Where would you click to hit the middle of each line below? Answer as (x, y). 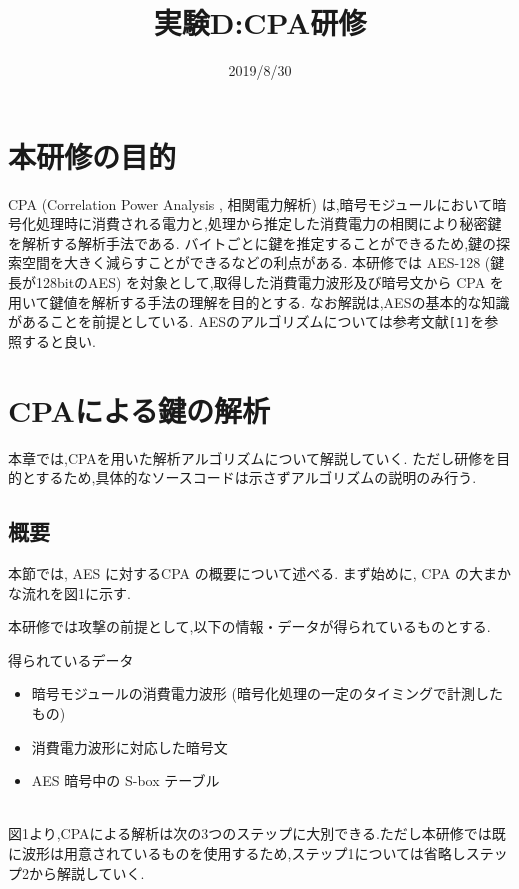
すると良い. (58, 340)
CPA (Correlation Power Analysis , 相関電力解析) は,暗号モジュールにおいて (250, 203)
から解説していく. (86, 872)
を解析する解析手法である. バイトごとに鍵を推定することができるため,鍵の (252, 242)
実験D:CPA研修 (260, 22)
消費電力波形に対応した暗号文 (129, 746)
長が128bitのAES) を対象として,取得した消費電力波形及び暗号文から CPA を (256, 282)
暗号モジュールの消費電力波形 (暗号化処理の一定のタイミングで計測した (267, 693)
